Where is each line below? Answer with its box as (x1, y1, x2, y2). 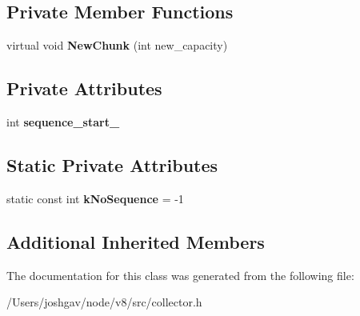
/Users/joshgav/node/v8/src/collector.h (6, 294, 202, 310)
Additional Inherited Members (6, 229, 265, 254)
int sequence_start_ (6, 114, 120, 130)
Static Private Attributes (6, 152, 218, 177)
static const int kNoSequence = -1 (6, 190, 184, 206)
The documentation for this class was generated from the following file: (6, 266, 354, 283)
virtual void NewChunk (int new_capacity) (6, 37, 228, 54)
